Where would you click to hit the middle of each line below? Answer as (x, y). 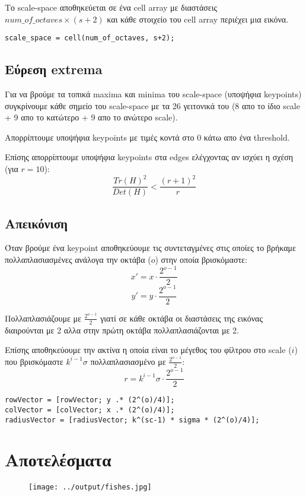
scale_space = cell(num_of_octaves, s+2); (90, 38)
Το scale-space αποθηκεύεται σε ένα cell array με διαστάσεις (111, 7)
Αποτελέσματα (58, 460)
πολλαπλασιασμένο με (128, 361)
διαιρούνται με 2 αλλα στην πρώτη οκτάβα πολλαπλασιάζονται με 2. (122, 330)
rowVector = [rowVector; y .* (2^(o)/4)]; (90, 400)
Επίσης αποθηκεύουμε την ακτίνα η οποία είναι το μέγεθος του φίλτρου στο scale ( (148, 350)
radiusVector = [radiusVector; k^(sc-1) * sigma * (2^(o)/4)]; (132, 420)
